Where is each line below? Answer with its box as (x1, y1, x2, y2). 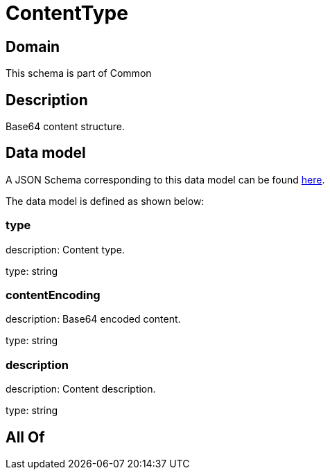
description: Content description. (6, 383, 156, 395)
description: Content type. (6, 243, 125, 256)
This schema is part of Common (6, 67, 152, 80)
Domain (6, 37, 60, 55)
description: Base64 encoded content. (6, 313, 181, 325)
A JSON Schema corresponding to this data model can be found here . (6, 173, 325, 186)
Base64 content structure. (6, 120, 125, 133)
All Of (6, 428, 45, 446)
